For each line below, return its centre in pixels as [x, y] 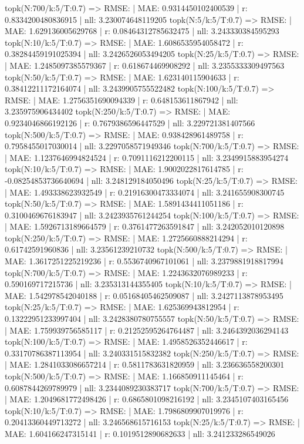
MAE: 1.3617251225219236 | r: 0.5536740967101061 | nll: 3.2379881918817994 [144, 261]
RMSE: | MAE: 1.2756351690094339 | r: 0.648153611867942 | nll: [121, 100]
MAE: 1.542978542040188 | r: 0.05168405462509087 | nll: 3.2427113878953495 [144, 295]
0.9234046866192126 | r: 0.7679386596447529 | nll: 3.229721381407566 [130, 122]
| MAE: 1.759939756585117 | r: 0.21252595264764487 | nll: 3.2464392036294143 [147, 330]
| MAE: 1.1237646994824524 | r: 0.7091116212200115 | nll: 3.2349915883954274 [147, 157]
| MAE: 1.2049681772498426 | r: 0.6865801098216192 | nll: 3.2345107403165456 [147, 399]
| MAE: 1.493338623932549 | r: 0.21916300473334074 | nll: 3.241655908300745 [145, 192]
